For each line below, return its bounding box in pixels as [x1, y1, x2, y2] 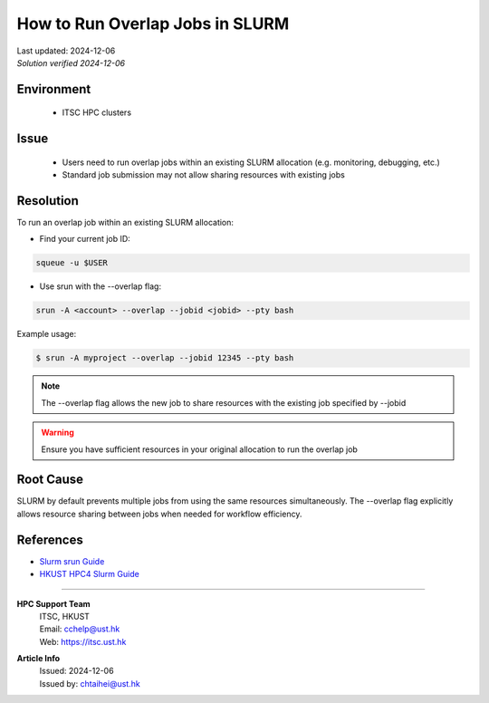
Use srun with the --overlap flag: [39, 281, 162, 292]
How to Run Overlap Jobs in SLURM [16, 14, 290, 34]
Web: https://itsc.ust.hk [39, 636, 127, 647]
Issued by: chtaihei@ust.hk [39, 678, 140, 689]
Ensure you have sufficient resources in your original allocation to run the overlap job [41, 444, 358, 455]
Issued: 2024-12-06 [39, 666, 114, 677]
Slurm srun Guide [39, 555, 105, 566]
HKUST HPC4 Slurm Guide [39, 569, 139, 580]
